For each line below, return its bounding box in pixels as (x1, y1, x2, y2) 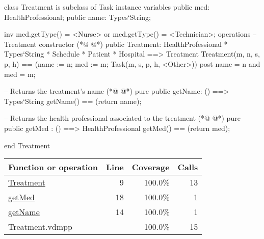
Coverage (131, 161, 170, 173)
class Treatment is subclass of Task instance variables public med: (4, 2, 210, 12)
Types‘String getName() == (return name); (4, 95, 142, 106)
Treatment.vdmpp (8, 221, 72, 233)
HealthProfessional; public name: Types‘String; (4, 11, 151, 22)
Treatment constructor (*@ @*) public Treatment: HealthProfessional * (4, 38, 228, 49)
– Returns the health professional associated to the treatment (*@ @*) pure (4, 113, 241, 123)
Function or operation (8, 161, 98, 173)
